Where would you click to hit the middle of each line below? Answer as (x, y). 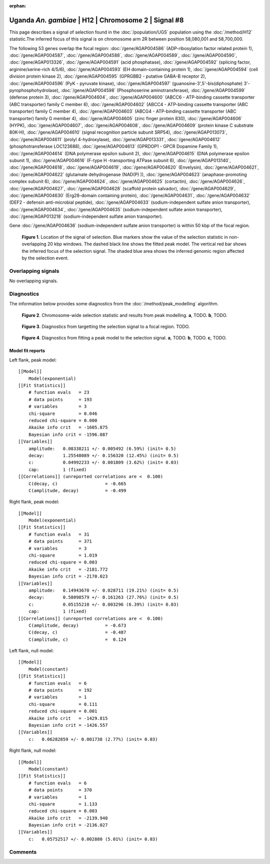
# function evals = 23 (59, 392)
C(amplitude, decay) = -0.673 (77, 625)
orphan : (18, 6)
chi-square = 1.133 (63, 804)
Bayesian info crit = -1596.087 (68, 435)
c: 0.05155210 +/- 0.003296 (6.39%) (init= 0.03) (104, 604)
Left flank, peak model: (33, 360)
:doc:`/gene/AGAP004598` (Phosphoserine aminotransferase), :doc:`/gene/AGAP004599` (153, 91)
